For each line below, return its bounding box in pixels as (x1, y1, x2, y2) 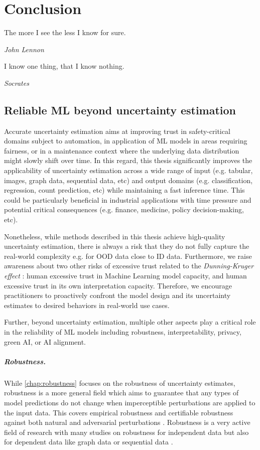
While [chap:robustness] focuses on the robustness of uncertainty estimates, (4, 377, 235, 388)
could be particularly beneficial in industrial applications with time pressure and (4, 194, 251, 205)
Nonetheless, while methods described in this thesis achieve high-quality (4, 231, 225, 241)
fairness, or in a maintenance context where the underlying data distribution (4, 145, 239, 156)
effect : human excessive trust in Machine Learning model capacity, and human (4, 270, 247, 281)
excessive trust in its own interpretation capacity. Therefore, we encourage (4, 280, 232, 290)
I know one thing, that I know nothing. (4, 61, 124, 71)
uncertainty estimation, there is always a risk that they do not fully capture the (4, 241, 249, 251)
